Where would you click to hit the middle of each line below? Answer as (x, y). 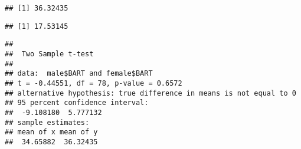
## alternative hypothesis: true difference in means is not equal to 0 (150, 93)
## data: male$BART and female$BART (79, 74)
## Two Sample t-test (49, 54)
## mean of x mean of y (51, 132)
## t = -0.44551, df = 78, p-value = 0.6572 (94, 83)
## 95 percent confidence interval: (77, 103)
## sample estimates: (47, 122)
